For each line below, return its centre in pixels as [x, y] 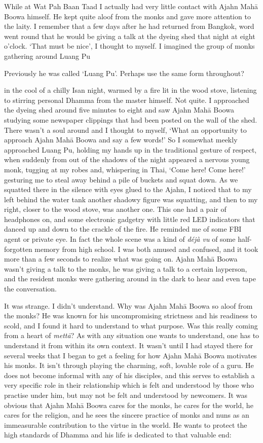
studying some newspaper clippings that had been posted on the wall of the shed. [131, 119]
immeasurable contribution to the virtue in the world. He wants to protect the [126, 424]
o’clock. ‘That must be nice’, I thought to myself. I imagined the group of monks [129, 46]
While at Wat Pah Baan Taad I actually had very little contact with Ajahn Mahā [131, 6]
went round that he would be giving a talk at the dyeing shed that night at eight [130, 36]
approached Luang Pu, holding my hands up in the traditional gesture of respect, [130, 149]
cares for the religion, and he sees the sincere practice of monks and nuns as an [127, 415]
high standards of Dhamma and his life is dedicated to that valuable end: [118, 435]
